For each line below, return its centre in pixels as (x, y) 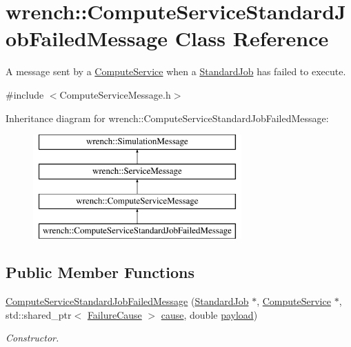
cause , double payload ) (209, 314)
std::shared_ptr (39, 314)
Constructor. (32, 338)
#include (25, 94)
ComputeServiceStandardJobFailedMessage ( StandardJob (127, 301)
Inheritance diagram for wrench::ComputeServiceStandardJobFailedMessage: (167, 118)
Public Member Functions (100, 272)
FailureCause (114, 314)
